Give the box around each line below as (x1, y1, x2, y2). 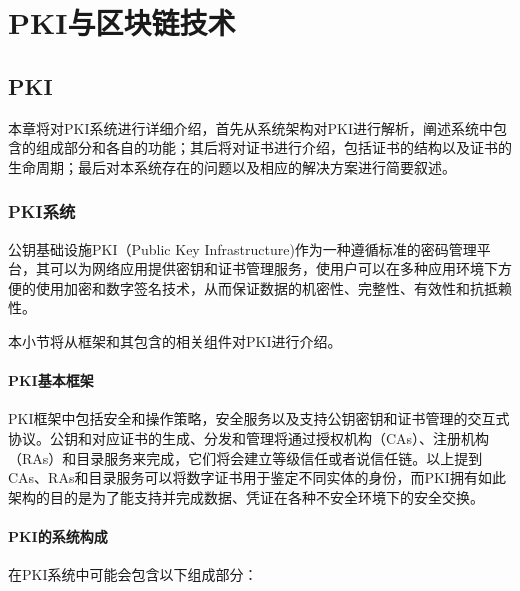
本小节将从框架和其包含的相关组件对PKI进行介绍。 (8, 330, 342, 351)
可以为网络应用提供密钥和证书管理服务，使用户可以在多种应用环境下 (49, 258, 498, 279)
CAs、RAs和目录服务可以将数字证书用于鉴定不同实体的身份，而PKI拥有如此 (8, 467, 506, 488)
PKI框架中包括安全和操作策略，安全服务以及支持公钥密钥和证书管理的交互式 (8, 408, 510, 429)
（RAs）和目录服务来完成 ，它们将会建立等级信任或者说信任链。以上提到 (8, 447, 483, 468)
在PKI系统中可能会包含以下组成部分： (8, 564, 258, 585)
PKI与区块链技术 (8, 2, 236, 43)
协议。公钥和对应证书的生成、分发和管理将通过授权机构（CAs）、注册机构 (8, 427, 490, 448)
